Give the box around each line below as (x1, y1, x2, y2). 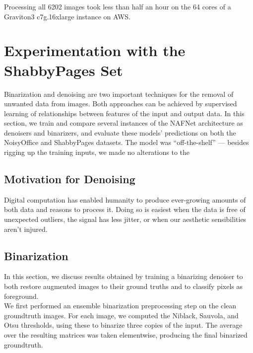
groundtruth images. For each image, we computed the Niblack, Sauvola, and (4, 310, 239, 320)
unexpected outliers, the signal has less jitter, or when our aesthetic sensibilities (4, 214, 247, 224)
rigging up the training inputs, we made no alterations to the (4, 147, 190, 157)
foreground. (4, 290, 39, 301)
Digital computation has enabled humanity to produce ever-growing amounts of (4, 194, 246, 205)
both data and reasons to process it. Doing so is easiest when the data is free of (4, 204, 246, 214)
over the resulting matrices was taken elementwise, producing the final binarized (4, 330, 248, 340)
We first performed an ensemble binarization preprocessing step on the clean (4, 300, 237, 311)
